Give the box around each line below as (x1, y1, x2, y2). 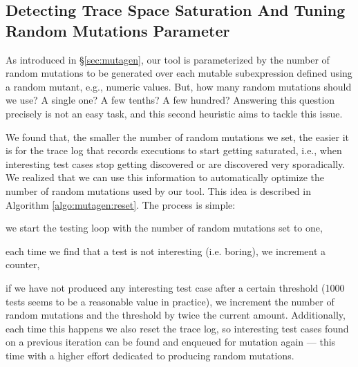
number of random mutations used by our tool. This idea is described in (6, 183, 311, 198)
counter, (6, 257, 40, 272)
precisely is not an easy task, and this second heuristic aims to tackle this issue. (6, 106, 343, 120)
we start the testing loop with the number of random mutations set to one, (6, 220, 323, 235)
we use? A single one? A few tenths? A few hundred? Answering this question (6, 93, 335, 107)
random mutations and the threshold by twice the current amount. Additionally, (6, 308, 346, 322)
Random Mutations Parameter (6, 19, 230, 41)
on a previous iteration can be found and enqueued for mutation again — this (6, 335, 336, 349)
